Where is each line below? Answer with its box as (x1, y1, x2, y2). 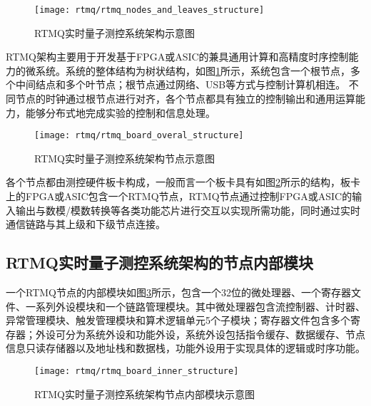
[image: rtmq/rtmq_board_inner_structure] (34, 366, 239, 377)
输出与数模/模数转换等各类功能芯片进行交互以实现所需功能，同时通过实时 (15, 202, 360, 217)
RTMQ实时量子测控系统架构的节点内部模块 (6, 251, 313, 274)
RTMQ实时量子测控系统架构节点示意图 (34, 150, 215, 165)
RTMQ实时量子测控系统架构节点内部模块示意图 (34, 386, 255, 401)
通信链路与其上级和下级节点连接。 (6, 217, 166, 231)
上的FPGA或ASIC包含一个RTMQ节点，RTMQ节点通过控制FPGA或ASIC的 (6, 189, 352, 204)
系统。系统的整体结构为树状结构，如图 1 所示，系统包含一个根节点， (35, 63, 350, 78)
